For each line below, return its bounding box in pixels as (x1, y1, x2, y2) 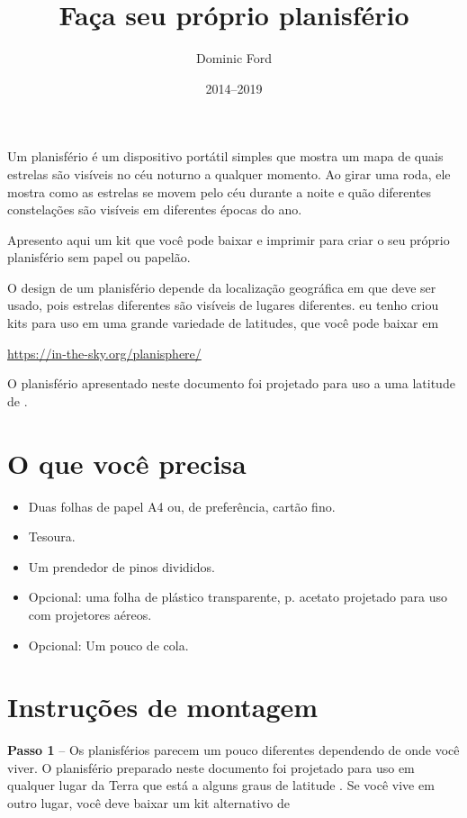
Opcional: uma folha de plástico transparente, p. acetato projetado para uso (28, 587, 447, 606)
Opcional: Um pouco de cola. (28, 635, 189, 654)
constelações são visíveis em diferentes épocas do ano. (7, 200, 302, 219)
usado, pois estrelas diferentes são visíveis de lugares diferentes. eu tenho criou (7, 295, 439, 314)
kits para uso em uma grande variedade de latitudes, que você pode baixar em (7, 314, 439, 332)
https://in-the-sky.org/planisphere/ (7, 343, 202, 362)
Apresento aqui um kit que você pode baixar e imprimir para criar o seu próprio (7, 230, 450, 249)
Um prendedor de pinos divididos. (28, 557, 215, 576)
